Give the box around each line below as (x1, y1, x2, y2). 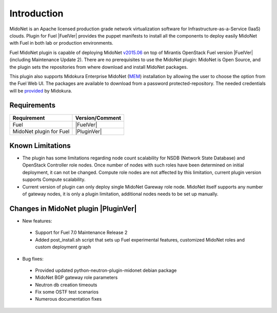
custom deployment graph (35, 244, 91, 250)
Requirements (9, 101, 56, 110)
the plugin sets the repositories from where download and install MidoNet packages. (9, 64, 188, 70)
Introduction (9, 8, 64, 19)
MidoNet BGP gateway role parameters (35, 274, 118, 281)
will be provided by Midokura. (9, 87, 72, 94)
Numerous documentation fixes (35, 296, 102, 302)
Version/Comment (75, 114, 122, 121)
